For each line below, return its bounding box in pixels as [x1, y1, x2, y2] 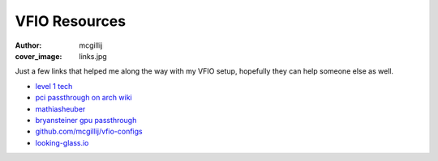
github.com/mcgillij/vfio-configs [35, 126, 143, 137]
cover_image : [15, 51, 62, 61]
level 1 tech [35, 81, 73, 91]
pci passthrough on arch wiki [35, 93, 133, 103]
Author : [15, 40, 42, 50]
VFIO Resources [15, 12, 126, 30]
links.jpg [79, 51, 107, 61]
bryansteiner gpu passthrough [35, 115, 137, 125]
